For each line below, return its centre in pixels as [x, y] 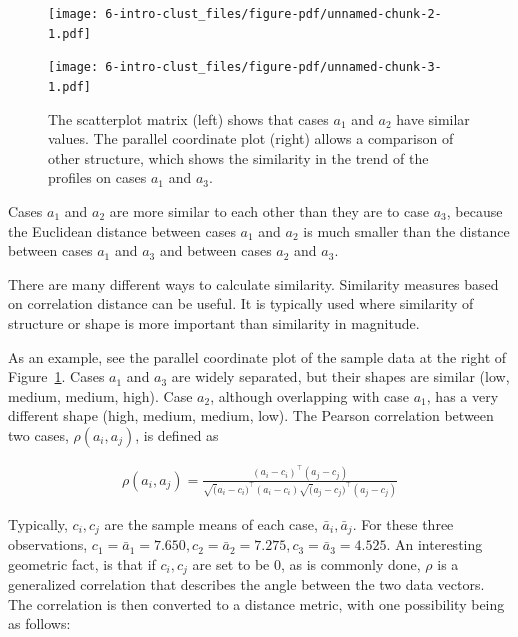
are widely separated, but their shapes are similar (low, [340, 376]
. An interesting [434, 544]
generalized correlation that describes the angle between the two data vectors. [246, 584]
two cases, [38, 434]
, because [474, 211]
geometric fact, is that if [82, 563]
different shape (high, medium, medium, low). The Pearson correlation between [251, 415]
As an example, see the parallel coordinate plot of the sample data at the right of [257, 356]
